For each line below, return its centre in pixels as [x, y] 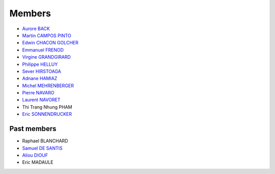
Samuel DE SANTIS [43, 148]
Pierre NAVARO [38, 93]
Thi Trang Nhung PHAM [47, 107]
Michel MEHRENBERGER [48, 85]
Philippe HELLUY [40, 64]
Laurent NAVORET [41, 100]
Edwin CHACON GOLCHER [50, 43]
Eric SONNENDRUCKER [47, 114]
